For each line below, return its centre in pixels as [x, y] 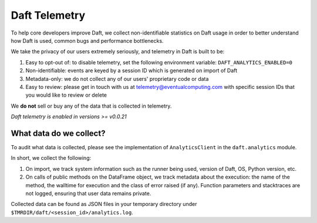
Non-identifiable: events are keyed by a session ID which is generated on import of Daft [131, 71]
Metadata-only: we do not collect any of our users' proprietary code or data [117, 78]
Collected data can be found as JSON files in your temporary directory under [104, 204]
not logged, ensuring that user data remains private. [88, 193]
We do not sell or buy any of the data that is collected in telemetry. [91, 106]
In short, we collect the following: [51, 158]
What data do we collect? [58, 133]
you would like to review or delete [66, 95]
